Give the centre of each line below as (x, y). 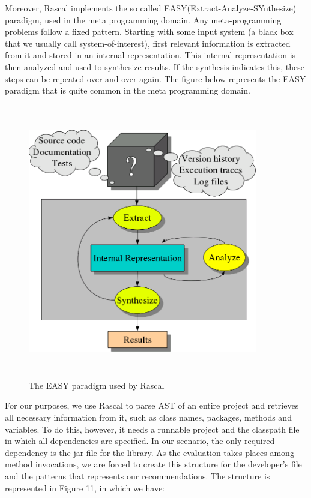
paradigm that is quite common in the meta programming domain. (128, 90)
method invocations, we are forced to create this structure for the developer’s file (153, 464)
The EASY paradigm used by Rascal (97, 385)
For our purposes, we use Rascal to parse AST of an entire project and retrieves (152, 405)
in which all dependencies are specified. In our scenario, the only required (140, 441)
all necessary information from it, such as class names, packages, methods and (148, 417)
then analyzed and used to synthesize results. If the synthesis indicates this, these (155, 66)
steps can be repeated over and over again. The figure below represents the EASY (155, 78)
